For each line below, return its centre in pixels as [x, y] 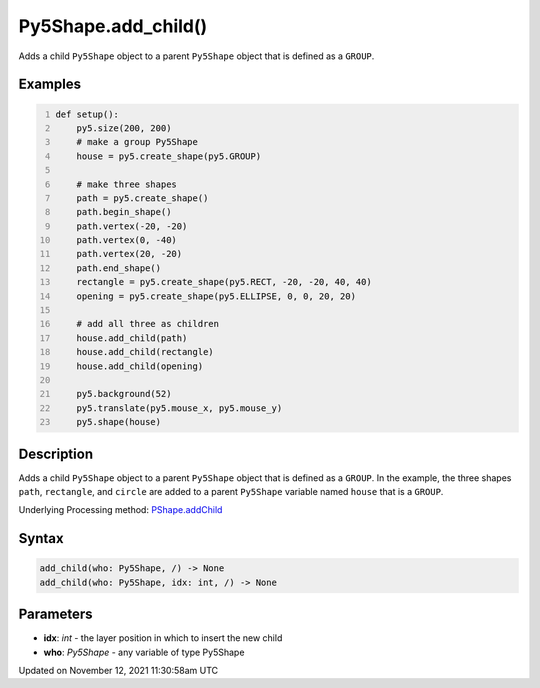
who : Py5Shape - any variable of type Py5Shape [144, 652]
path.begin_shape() [124, 212]
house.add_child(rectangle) [145, 352]
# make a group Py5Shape [137, 142]
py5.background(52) [124, 394]
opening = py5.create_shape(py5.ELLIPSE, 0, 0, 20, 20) [216, 296]
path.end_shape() [119, 268]
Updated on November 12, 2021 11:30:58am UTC [118, 671]
